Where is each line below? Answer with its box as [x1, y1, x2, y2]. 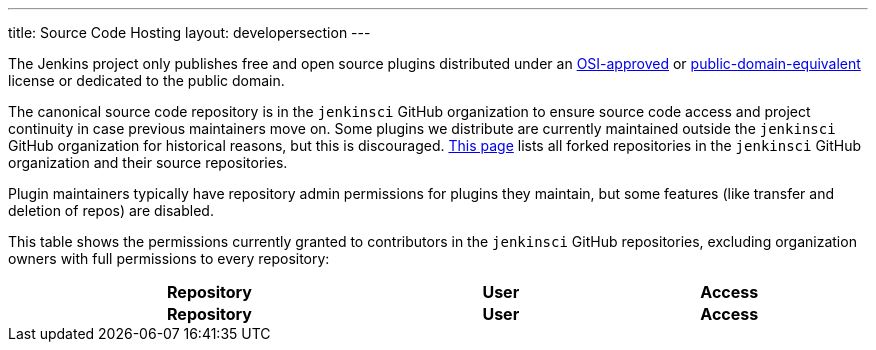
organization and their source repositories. [8, 154, 288, 171]
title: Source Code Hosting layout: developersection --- [8, 24, 371, 41]
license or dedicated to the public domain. [8, 72, 285, 89]
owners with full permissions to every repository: [8, 250, 330, 267]
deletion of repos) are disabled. [8, 202, 214, 219]
